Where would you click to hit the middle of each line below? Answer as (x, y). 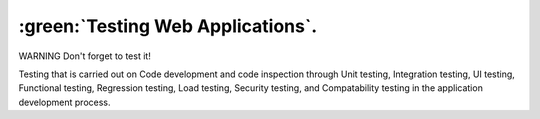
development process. (64, 102)
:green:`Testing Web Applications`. (168, 26)
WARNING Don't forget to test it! (85, 56)
